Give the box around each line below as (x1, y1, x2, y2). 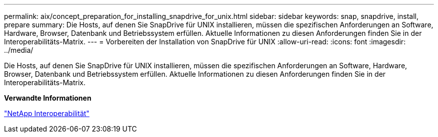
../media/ (4, 46, 33, 54)
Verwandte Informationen (4, 94, 91, 102)
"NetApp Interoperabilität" (4, 109, 89, 118)
